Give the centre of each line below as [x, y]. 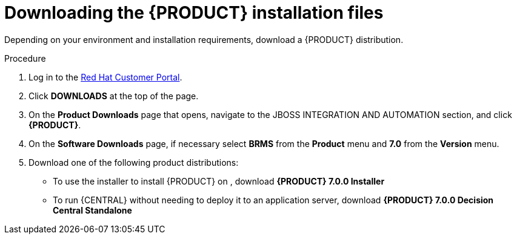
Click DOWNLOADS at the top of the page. [114, 96]
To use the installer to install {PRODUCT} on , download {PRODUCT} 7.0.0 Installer [219, 181]
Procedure [25, 58]
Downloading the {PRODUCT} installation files [194, 13]
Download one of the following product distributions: [134, 162]
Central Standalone [92, 210]
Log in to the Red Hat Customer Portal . [105, 77]
